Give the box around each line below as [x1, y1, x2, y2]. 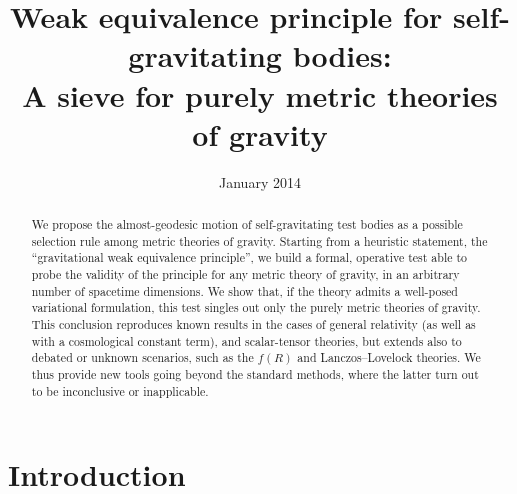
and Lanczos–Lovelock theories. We [297, 349, 481, 366]
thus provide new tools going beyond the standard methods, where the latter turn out [31, 365, 479, 382]
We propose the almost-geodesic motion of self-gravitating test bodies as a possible [31, 216, 463, 233]
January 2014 [219, 171, 301, 192]
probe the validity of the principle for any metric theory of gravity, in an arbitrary [31, 266, 460, 283]
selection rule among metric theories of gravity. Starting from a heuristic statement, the [31, 232, 488, 249]
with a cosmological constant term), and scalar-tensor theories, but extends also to [31, 332, 462, 349]
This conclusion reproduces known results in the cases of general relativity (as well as [31, 316, 476, 333]
